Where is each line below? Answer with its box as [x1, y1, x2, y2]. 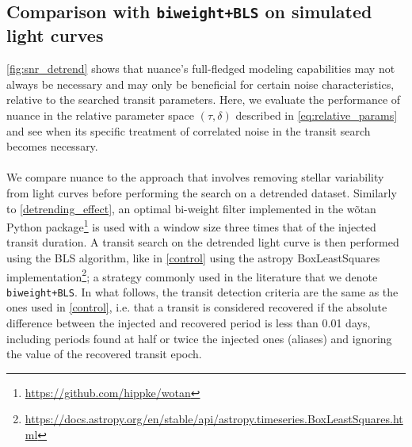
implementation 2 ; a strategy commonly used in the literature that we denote [6, 266, 378, 285]
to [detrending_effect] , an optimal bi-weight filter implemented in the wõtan [6, 200, 376, 216]
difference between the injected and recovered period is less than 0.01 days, [6, 315, 371, 331]
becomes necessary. [6, 138, 98, 155]
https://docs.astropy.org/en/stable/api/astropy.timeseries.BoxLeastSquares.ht [25, 411, 403, 427]
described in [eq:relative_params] [235, 106, 398, 123]
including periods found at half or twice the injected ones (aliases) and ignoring [6, 330, 392, 346]
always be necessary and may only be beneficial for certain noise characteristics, [6, 75, 395, 92]
